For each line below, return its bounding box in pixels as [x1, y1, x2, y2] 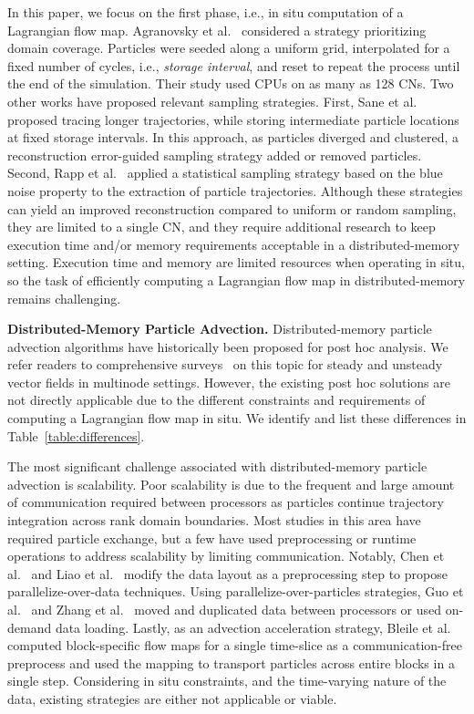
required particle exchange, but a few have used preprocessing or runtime [7, 528, 417, 547]
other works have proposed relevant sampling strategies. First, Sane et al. [7, 91, 417, 110]
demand [7, 617, 52, 636]
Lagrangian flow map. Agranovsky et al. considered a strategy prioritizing [7, 20, 427, 39]
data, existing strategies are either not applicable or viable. [7, 688, 337, 708]
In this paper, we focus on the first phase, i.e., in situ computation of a [7, 3, 404, 21]
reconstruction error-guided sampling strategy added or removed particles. [7, 145, 422, 164]
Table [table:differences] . [7, 426, 145, 445]
